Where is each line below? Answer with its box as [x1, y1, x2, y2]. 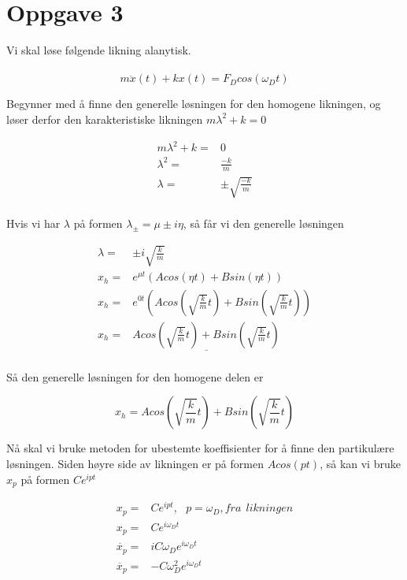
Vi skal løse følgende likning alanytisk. [6, 42, 191, 58]
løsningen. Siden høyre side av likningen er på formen [6, 455, 264, 471]
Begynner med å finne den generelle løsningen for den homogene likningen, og [6, 95, 381, 112]
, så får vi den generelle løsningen [183, 215, 344, 231]
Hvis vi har [6, 215, 61, 231]
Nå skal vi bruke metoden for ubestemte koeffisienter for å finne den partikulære [6, 440, 394, 456]
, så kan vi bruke [320, 455, 401, 471]
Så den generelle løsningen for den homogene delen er [6, 368, 264, 385]
